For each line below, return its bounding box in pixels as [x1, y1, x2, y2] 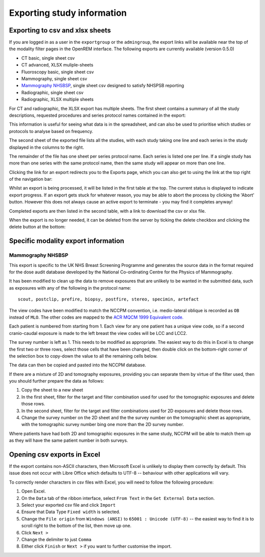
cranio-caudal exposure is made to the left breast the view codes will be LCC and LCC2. [9, 330, 187, 336]
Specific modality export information [9, 237, 125, 245]
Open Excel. [21, 488, 46, 494]
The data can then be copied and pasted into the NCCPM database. [9, 362, 147, 368]
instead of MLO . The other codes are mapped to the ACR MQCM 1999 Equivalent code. [9, 314, 184, 320]
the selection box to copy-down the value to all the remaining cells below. [9, 353, 158, 359]
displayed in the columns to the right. [9, 144, 84, 150]
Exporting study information [9, 7, 127, 18]
